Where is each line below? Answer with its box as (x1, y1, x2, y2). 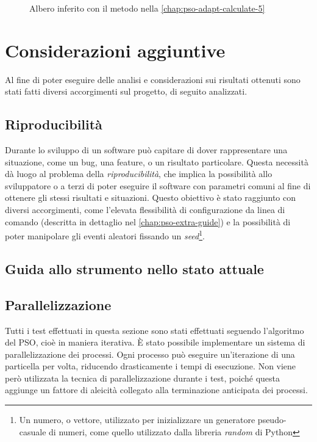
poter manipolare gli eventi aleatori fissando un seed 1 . (5, 228, 205, 242)
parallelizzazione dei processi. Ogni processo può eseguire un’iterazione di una (5, 347, 295, 360)
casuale (19, 425, 46, 438)
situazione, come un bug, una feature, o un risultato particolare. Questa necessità (5, 155, 308, 168)
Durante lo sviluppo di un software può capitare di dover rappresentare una (5, 143, 288, 156)
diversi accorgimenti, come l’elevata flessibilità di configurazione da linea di (5, 203, 285, 216)
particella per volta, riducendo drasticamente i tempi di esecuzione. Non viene (5, 360, 296, 372)
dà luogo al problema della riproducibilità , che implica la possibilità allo (5, 167, 272, 180)
